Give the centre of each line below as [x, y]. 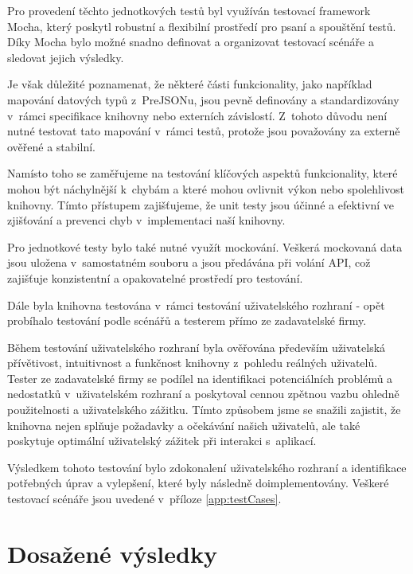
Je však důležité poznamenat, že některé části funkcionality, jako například [190, 84]
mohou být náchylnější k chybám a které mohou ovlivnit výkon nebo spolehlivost [206, 188]
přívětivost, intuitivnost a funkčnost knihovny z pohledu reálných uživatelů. [193, 363]
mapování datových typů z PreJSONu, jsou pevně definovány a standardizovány [203, 99]
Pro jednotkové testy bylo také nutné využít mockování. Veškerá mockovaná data [205, 246]
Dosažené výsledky [112, 553]
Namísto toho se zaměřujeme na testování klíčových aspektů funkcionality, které [203, 173]
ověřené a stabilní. [51, 146]
